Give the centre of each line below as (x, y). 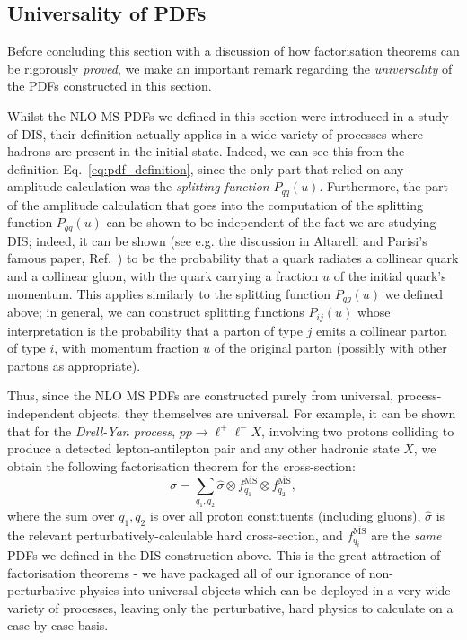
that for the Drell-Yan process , (92, 430)
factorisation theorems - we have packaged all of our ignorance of (186, 572)
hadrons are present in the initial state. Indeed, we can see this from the (206, 151)
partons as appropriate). (74, 365)
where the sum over (61, 515)
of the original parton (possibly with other (330, 348)
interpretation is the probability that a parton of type (155, 330)
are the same (406, 535)
